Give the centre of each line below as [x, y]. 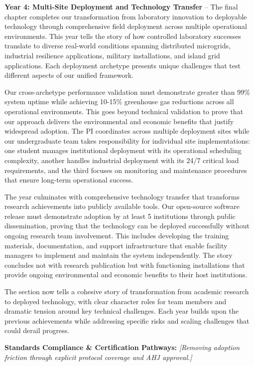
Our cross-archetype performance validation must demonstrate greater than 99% [127, 91]
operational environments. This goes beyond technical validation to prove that [124, 111]
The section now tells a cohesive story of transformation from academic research [127, 291]
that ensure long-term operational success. [69, 180]
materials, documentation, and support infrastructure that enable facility [116, 245]
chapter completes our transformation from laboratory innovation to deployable [126, 16]
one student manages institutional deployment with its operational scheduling [123, 150]
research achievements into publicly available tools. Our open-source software [122, 206]
